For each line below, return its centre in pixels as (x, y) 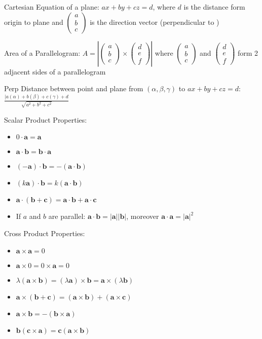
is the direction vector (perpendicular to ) (155, 22)
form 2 (248, 52)
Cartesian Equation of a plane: (52, 7)
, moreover (143, 216)
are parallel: (67, 216)
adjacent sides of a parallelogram (55, 71)
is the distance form (214, 7)
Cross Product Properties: (45, 233)
